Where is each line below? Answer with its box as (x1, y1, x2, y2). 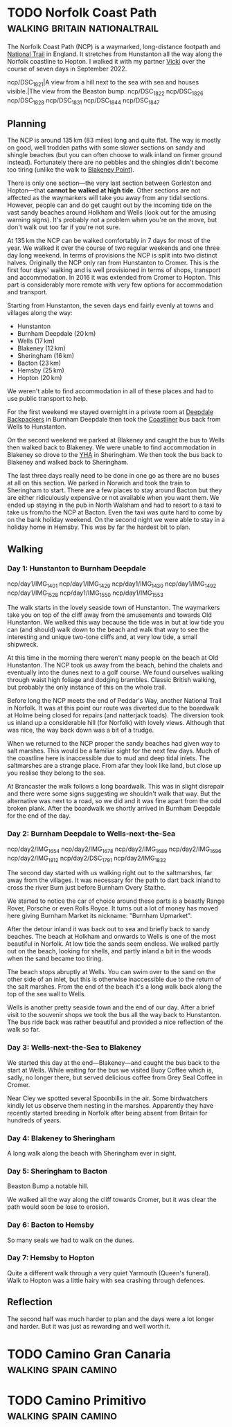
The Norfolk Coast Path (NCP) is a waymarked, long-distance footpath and (7, 42, 221, 51)
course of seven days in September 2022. (7, 64, 127, 73)
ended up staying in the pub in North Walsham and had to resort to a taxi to (7, 501, 222, 510)
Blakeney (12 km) (17, 344, 66, 352)
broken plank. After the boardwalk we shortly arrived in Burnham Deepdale (7, 805, 221, 813)
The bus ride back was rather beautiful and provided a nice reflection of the (7, 1018, 224, 1026)
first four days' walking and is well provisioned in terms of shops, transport (7, 266, 221, 274)
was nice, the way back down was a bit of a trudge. (7, 726, 154, 735)
